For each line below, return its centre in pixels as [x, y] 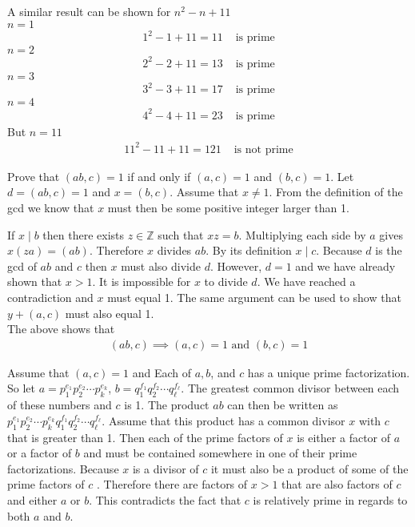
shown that [35, 282]
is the [389, 250]
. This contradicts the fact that [165, 499]
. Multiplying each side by [302, 234]
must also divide [161, 266]
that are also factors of [337, 484]
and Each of [162, 372]
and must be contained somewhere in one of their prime [220, 453]
